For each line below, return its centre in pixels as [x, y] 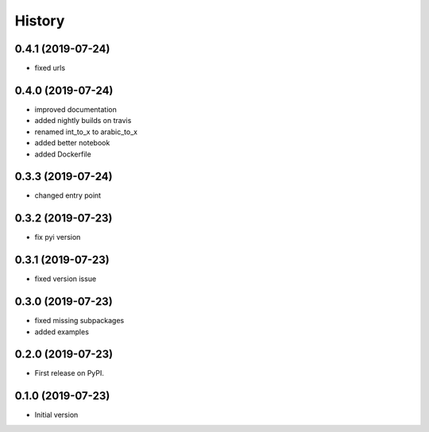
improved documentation [75, 109]
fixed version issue [66, 279]
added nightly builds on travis [83, 121]
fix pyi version [58, 237]
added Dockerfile [63, 154]
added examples [62, 332]
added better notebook [72, 143]
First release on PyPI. [70, 373]
